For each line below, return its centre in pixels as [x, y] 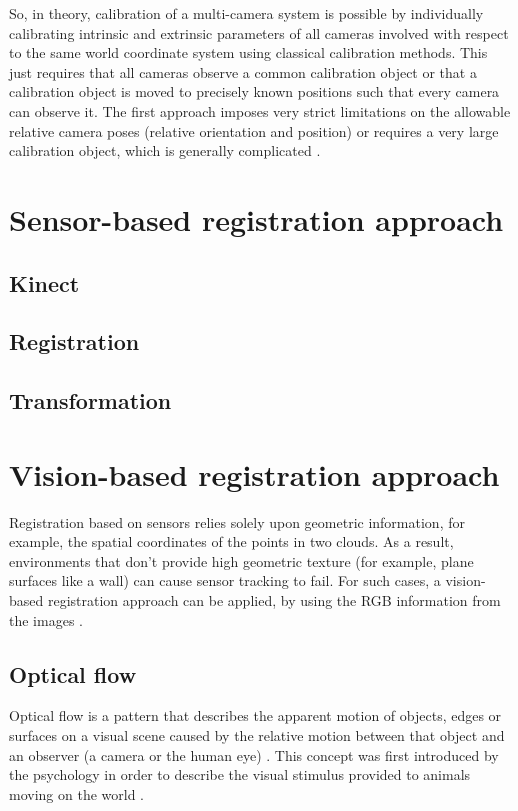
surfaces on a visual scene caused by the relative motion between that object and [257, 734]
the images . [46, 619]
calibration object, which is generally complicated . [165, 150]
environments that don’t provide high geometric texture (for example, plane [241, 560]
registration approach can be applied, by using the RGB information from [274, 599]
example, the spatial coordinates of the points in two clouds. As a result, [231, 541]
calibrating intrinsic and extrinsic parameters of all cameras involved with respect [259, 32]
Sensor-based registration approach [256, 218]
